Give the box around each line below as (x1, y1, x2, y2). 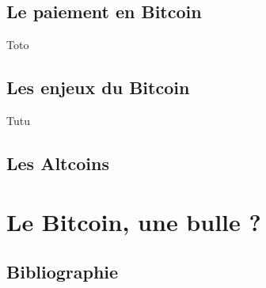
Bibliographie (6, 260, 119, 284)
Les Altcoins (6, 150, 109, 175)
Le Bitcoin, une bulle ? (6, 205, 261, 237)
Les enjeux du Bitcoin (6, 75, 190, 100)
